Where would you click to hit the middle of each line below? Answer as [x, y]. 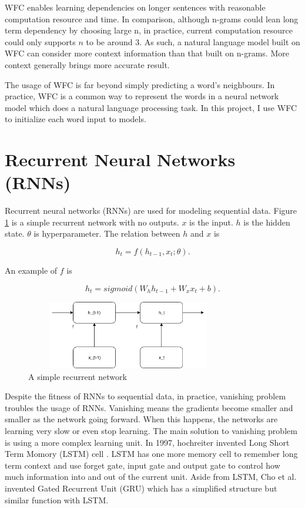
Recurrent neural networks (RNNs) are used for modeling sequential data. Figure [151, 211]
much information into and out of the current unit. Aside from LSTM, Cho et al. [151, 477]
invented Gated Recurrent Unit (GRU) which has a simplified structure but [141, 488]
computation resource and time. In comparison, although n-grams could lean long [152, 18]
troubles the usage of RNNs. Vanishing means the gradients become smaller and [149, 407]
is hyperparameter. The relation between [107, 233]
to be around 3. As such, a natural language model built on [193, 41]
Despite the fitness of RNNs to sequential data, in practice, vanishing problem [145, 396]
